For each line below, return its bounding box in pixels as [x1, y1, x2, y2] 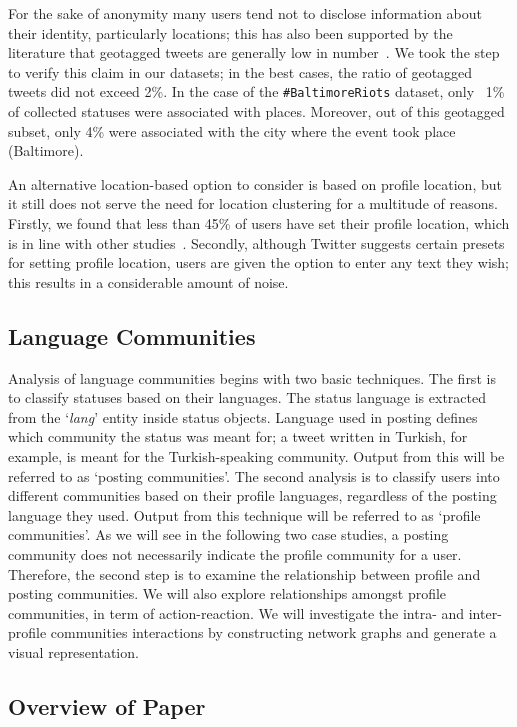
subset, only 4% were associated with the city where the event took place [8, 120, 456, 141]
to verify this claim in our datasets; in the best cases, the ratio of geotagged [8, 61, 473, 82]
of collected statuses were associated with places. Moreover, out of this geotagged [8, 101, 505, 122]
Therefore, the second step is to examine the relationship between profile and [8, 563, 481, 584]
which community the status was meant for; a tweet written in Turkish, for [8, 426, 468, 447]
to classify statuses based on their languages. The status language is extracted [8, 387, 486, 408]
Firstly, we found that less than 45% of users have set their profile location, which [8, 213, 510, 233]
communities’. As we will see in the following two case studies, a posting [8, 524, 449, 545]
